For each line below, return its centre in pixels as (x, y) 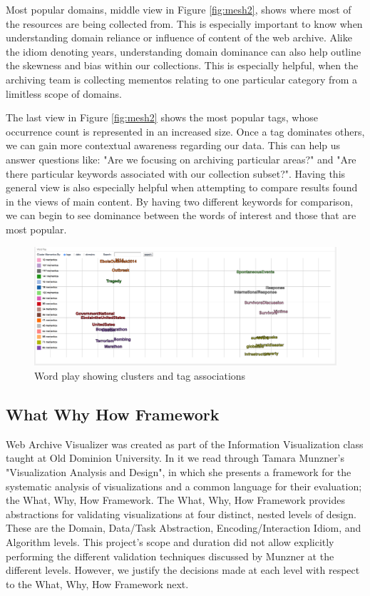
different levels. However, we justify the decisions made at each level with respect (183, 570)
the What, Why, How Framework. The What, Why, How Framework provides (175, 500)
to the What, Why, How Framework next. (97, 584)
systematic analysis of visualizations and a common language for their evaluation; (184, 486)
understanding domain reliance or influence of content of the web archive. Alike (179, 37)
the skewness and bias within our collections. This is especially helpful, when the (182, 65)
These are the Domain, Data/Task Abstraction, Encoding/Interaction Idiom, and (184, 528)
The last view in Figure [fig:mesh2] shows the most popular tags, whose (162, 117)
